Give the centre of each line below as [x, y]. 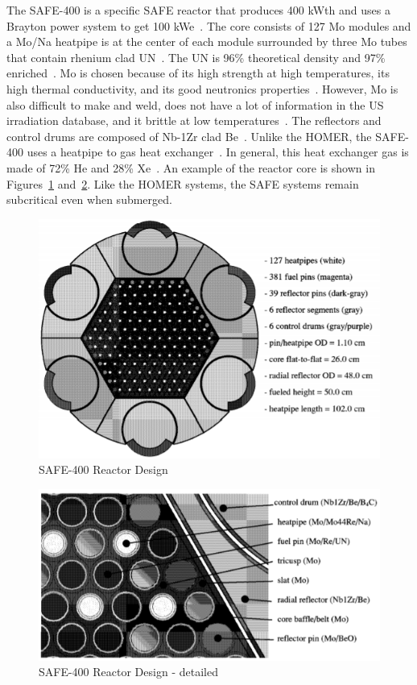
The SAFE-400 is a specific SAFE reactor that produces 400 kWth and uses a [198, 10]
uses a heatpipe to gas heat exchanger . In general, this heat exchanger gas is [218, 152]
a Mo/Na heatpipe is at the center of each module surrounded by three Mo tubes [207, 42]
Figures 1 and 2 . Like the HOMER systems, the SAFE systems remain [183, 183]
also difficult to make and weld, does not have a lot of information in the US [195, 104]
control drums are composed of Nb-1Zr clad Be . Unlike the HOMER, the [189, 136]
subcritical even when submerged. [89, 199]
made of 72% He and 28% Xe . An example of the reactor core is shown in [191, 167]
